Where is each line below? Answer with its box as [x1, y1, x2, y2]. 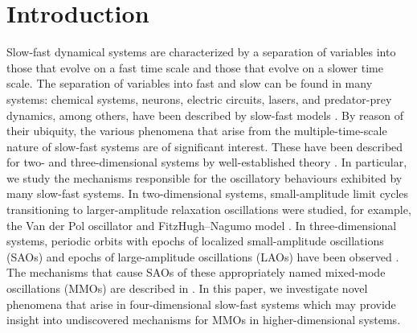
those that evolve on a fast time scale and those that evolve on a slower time [6, 59, 383, 76]
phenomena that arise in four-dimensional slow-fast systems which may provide [6, 295, 396, 312]
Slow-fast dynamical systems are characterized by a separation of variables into [6, 43, 396, 60]
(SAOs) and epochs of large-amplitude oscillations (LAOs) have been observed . [6, 248, 399, 265]
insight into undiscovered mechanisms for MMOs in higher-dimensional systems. [6, 311, 401, 328]
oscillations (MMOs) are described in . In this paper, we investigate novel [6, 280, 368, 297]
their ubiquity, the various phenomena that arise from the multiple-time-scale [6, 122, 387, 139]
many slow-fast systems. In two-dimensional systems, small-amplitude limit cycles [6, 185, 409, 202]
